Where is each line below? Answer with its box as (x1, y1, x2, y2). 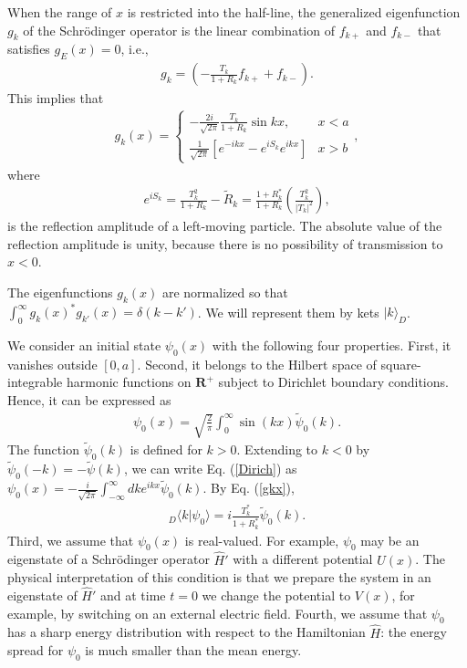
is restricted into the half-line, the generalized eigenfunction (127, 3, 461, 21)
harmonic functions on (66, 372, 192, 391)
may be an (360, 530, 420, 549)
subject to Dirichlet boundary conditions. (218, 372, 449, 391)
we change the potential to (202, 586, 351, 605)
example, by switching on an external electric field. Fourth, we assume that (7, 603, 428, 622)
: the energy (380, 622, 447, 642)
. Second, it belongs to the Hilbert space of (137, 354, 377, 373)
